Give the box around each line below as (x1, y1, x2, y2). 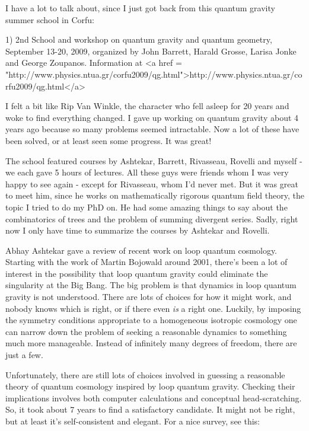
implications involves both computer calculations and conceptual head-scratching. (5, 391, 302, 404)
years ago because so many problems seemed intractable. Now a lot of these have (5, 123, 300, 135)
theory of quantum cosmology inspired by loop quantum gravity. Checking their (5, 380, 295, 392)
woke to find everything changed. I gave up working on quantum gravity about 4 (5, 111, 299, 123)
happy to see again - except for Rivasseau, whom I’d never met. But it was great (5, 177, 298, 190)
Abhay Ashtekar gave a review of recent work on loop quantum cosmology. (5, 244, 278, 256)
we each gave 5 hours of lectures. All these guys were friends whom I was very (5, 166, 289, 178)
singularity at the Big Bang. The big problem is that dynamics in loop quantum (5, 279, 297, 291)
